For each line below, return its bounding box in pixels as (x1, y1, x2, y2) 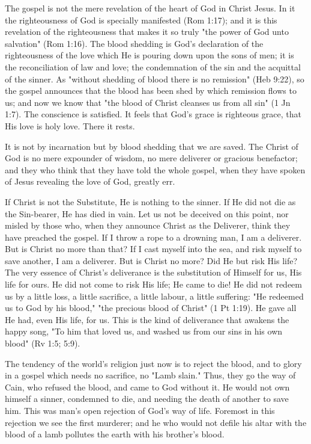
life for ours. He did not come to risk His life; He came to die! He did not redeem (5, 278, 302, 291)
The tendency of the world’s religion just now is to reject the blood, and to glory (5, 357, 302, 369)
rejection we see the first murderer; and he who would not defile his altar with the (5, 416, 307, 428)
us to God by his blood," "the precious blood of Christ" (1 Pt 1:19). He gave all (5, 301, 297, 314)
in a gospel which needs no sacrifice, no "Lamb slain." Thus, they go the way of (5, 369, 296, 381)
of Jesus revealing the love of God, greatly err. (5, 175, 175, 188)
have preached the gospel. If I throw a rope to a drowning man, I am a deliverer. (5, 230, 302, 243)
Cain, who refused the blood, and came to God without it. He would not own (5, 380, 290, 393)
